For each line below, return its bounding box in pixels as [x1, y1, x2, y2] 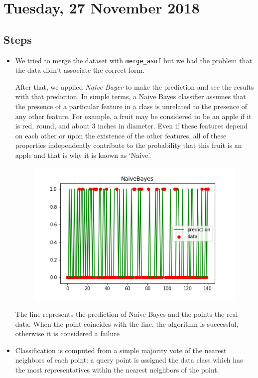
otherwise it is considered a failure [15, 328, 120, 339]
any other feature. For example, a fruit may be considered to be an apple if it [15, 111, 252, 121]
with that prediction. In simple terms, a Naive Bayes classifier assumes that [15, 91, 246, 102]
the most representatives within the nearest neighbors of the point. [15, 364, 219, 375]
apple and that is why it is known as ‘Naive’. [15, 149, 151, 160]
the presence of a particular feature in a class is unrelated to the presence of [15, 101, 248, 112]
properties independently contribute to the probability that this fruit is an [15, 140, 242, 150]
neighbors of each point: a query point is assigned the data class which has [15, 355, 243, 365]
